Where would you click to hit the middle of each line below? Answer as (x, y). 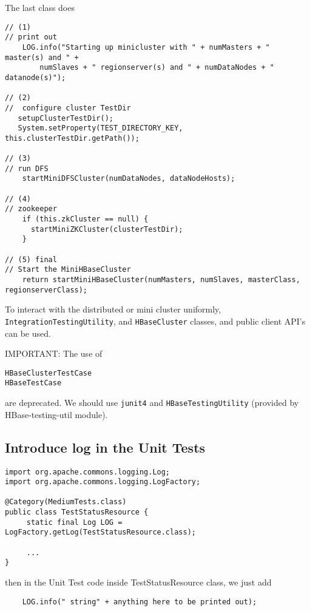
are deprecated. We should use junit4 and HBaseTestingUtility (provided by (152, 403)
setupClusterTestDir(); (66, 118)
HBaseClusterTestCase (49, 373)
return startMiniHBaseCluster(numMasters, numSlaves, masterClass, (161, 280)
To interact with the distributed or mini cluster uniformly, (113, 309)
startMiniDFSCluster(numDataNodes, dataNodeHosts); (129, 179)
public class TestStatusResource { (77, 512)
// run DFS (27, 168)
